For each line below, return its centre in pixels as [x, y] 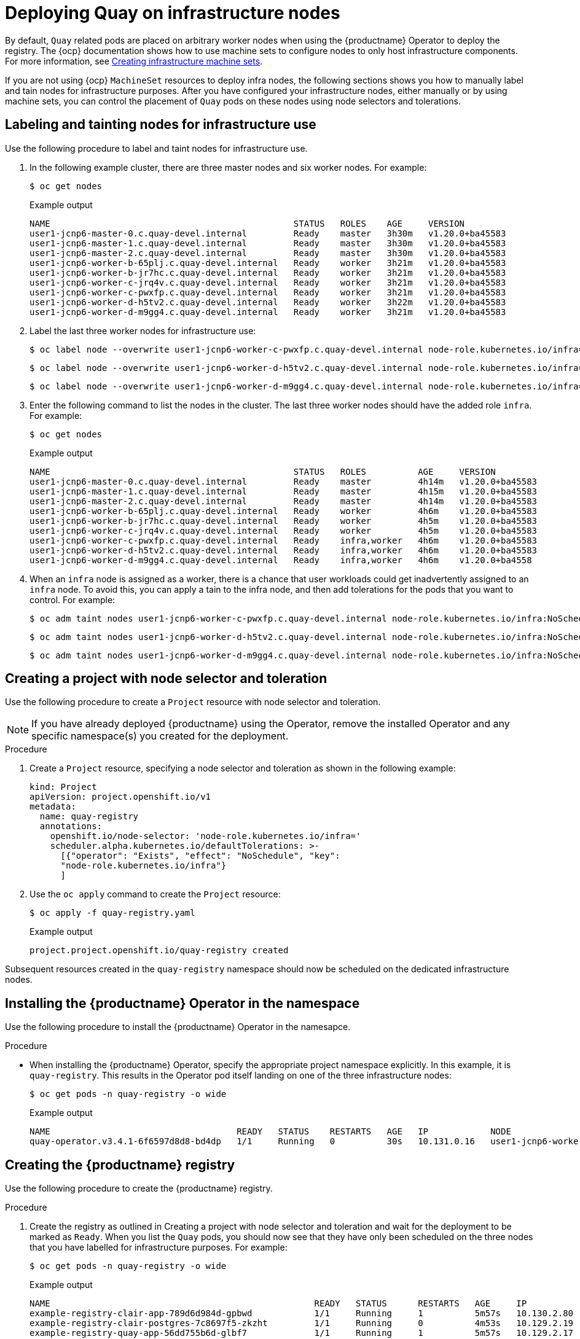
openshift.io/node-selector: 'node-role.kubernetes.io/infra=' [206, 836]
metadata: [53, 807]
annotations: [71, 826]
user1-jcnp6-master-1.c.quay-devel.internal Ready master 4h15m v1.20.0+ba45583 [284, 491]
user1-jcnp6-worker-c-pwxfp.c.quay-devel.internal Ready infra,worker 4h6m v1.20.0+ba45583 [284, 540]
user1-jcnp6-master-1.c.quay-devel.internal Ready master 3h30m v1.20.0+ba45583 [268, 243]
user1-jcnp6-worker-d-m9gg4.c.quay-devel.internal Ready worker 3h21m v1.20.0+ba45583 [268, 312]
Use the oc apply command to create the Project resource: [155, 894]
